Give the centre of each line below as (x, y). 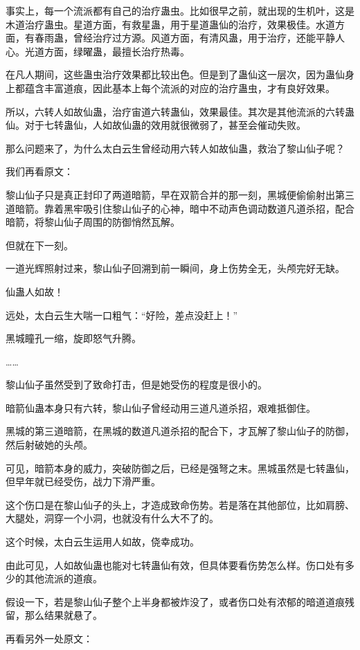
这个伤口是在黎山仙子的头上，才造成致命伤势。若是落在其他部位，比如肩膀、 (180, 504)
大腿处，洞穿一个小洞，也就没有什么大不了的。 (112, 518)
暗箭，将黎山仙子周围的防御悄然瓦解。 (93, 222)
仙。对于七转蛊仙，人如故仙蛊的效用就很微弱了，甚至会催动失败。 (156, 125)
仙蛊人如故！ (35, 291)
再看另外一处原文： (49, 638)
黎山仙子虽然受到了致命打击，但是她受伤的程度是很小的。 (136, 385)
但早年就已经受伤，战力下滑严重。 (83, 481)
